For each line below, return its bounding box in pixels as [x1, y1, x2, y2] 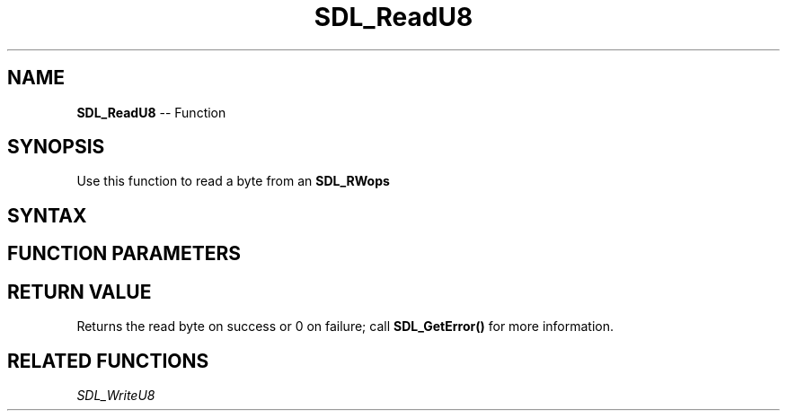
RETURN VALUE [7, 280, 152, 303]
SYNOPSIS [7, 135, 105, 159]
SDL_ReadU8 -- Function [76, 104, 226, 120]
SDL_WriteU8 [76, 387, 155, 403]
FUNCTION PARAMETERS [7, 242, 241, 266]
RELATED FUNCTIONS [7, 349, 209, 372]
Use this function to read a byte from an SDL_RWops [76, 173, 390, 189]
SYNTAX [7, 204, 87, 227]
